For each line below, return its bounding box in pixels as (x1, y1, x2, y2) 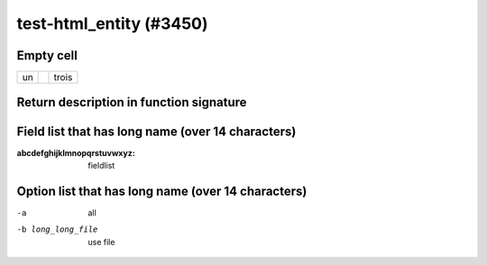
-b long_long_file (16, 224, 98, 234)
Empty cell (16, 48, 78, 63)
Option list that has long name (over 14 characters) (16, 183, 308, 198)
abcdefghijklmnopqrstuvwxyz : (16, 147, 135, 158)
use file (87, 236, 115, 247)
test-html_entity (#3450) (16, 14, 208, 33)
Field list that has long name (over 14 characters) (16, 123, 297, 139)
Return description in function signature (16, 95, 247, 110)
